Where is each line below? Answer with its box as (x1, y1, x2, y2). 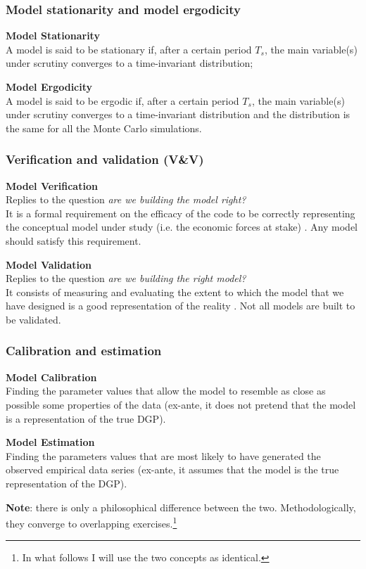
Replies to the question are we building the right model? (6, 271, 246, 286)
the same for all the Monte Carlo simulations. (6, 120, 202, 135)
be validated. (6, 312, 61, 326)
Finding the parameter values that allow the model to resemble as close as (6, 383, 326, 398)
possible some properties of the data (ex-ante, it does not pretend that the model (6, 397, 356, 411)
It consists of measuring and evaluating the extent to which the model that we (6, 284, 344, 299)
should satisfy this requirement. (6, 233, 141, 248)
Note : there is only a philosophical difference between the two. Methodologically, (6, 499, 356, 514)
